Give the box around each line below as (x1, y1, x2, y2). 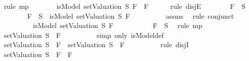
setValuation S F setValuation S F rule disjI (3, 39, 189, 50)
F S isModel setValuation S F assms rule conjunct (27, 10, 234, 21)
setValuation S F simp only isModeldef (3, 30, 164, 40)
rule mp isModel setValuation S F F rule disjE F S (3, 1, 246, 11)
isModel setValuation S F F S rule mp (33, 20, 202, 30)
